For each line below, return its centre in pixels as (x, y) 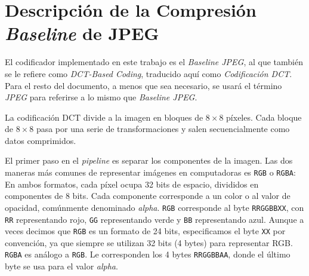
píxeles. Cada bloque (264, 117)
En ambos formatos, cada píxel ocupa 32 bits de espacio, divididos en (132, 184)
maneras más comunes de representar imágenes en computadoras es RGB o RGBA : (150, 172)
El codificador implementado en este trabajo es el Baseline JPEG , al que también (154, 62)
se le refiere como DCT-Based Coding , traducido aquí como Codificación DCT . (149, 73)
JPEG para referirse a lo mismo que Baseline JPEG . (101, 97)
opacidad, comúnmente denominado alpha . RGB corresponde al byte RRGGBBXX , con (154, 207)
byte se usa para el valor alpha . (61, 266)
